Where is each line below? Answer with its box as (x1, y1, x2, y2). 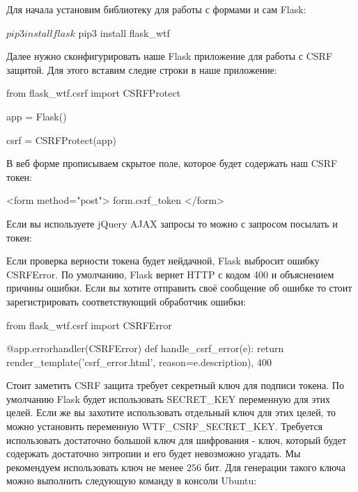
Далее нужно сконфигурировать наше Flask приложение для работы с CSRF (6, 49, 333, 63)
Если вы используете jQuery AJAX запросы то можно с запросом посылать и (6, 216, 338, 230)
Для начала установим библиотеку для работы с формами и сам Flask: (6, 2, 306, 16)
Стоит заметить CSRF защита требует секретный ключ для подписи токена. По (6, 378, 344, 392)
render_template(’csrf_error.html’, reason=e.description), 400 (6, 354, 272, 369)
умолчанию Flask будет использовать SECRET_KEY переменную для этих (6, 391, 330, 406)
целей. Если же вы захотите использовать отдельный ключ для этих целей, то (6, 405, 336, 420)
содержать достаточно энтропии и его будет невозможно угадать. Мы (6, 446, 301, 461)
